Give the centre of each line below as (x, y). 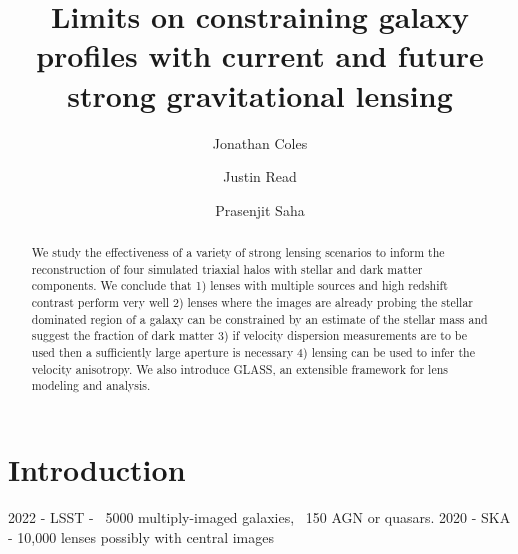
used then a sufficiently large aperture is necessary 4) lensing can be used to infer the (253, 352)
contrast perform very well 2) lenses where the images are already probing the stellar (252, 302)
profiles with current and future (260, 55)
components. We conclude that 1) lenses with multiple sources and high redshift (239, 285)
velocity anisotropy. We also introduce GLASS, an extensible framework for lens (240, 368)
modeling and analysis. (91, 385)
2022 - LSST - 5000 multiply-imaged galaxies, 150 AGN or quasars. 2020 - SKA (259, 516)
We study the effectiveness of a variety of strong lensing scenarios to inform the (238, 252)
